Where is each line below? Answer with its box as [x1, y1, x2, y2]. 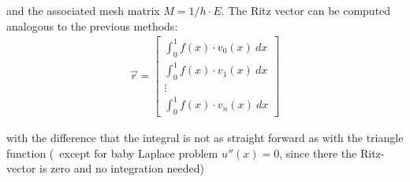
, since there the [279, 144, 357, 161]
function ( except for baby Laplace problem [6, 144, 218, 161]
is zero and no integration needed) [39, 160, 205, 177]
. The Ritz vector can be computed [221, 2, 391, 18]
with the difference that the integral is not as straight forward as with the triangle [6, 129, 404, 146]
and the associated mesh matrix [6, 2, 160, 18]
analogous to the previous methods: [6, 17, 178, 34]
